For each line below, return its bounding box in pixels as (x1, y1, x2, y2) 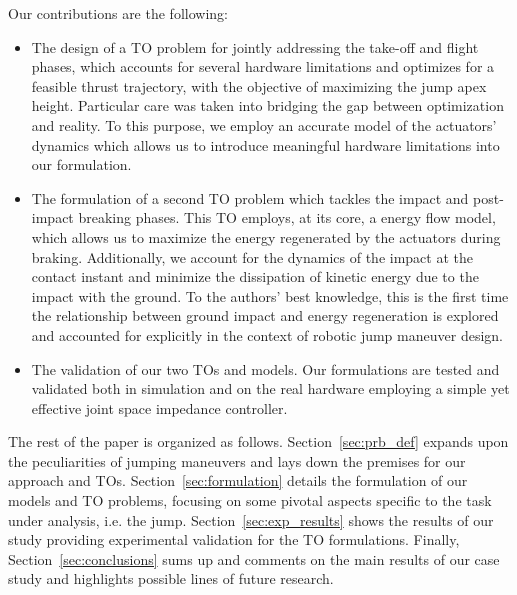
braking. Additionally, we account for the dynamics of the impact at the (31, 246, 473, 267)
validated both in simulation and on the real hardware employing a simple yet (31, 378, 510, 399)
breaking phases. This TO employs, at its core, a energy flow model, (78, 207, 496, 228)
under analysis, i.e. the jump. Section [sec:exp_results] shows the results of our (8, 509, 494, 530)
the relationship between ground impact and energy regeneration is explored (31, 305, 499, 326)
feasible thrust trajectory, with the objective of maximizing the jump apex (31, 75, 487, 96)
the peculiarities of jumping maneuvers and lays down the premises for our (8, 450, 466, 471)
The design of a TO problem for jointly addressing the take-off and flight (31, 36, 479, 57)
